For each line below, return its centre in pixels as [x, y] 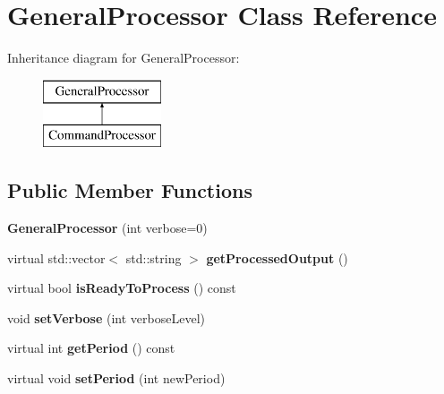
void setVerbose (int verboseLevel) [106, 317]
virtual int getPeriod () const [91, 348]
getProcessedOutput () [277, 257]
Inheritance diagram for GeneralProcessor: [124, 58]
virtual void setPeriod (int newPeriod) [116, 378]
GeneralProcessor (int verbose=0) [107, 228]
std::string [154, 257]
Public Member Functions [130, 190]
